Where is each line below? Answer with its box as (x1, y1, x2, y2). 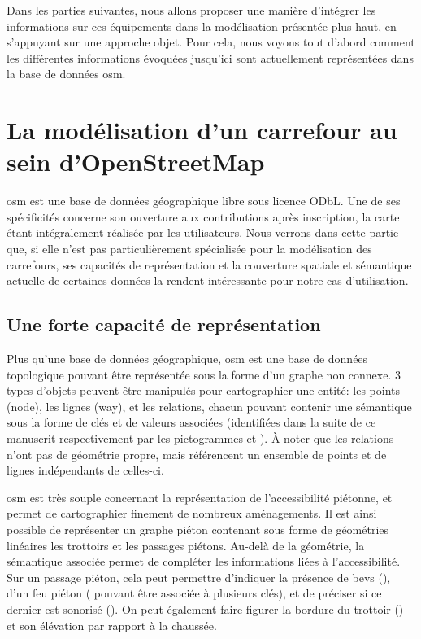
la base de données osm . (7, 65, 126, 82)
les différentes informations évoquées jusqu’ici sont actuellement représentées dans (7, 49, 414, 66)
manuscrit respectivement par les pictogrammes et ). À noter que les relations (7, 430, 394, 447)
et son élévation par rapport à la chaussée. (7, 616, 217, 633)
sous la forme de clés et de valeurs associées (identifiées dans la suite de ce (7, 414, 376, 431)
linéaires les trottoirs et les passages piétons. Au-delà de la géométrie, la (7, 536, 365, 554)
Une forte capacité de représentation (7, 312, 321, 337)
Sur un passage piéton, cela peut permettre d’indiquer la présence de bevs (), (7, 568, 391, 585)
